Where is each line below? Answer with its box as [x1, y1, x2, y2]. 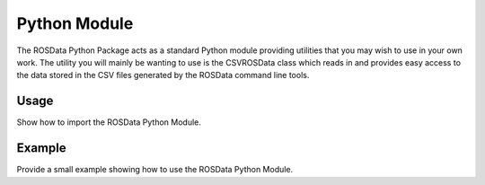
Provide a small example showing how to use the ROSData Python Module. [16, 164, 294, 175]
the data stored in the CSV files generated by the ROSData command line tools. [16, 70, 310, 81]
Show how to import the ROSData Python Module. [16, 117, 202, 128]
